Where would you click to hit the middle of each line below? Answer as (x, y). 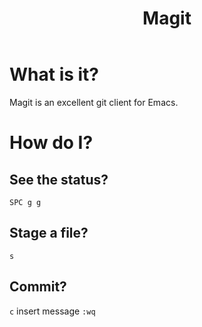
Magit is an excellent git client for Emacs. (94, 102)
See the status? (59, 179)
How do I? (51, 143)
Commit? (38, 287)
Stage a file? (49, 233)
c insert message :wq (52, 311)
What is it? (54, 74)
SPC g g (25, 202)
